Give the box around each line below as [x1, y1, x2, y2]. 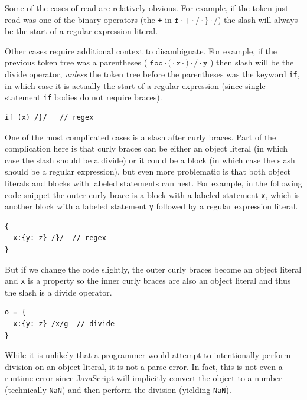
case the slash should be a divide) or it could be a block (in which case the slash [5, 153, 295, 166]
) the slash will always [218, 13, 298, 25]
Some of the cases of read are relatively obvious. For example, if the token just [5, 2, 289, 14]
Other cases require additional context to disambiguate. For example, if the [5, 44, 277, 57]
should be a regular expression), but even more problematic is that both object [5, 165, 290, 178]
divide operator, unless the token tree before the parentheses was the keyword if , [5, 68, 300, 80]
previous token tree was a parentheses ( [5, 56, 148, 68]
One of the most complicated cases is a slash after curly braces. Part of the [5, 130, 276, 143]
